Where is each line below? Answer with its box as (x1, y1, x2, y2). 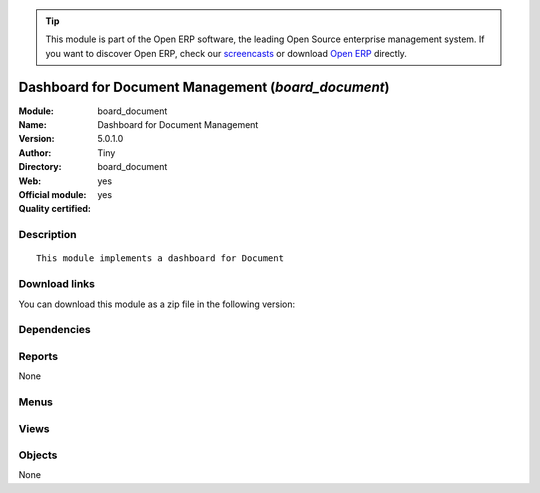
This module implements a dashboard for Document (36, 253, 285, 264)
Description (18, 228, 77, 242)
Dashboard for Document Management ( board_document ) (18, 78, 390, 95)
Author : (18, 146, 52, 159)
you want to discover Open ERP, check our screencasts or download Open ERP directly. (45, 47, 407, 59)
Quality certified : (18, 203, 92, 215)
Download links (18, 277, 95, 291)
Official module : (18, 189, 87, 201)
